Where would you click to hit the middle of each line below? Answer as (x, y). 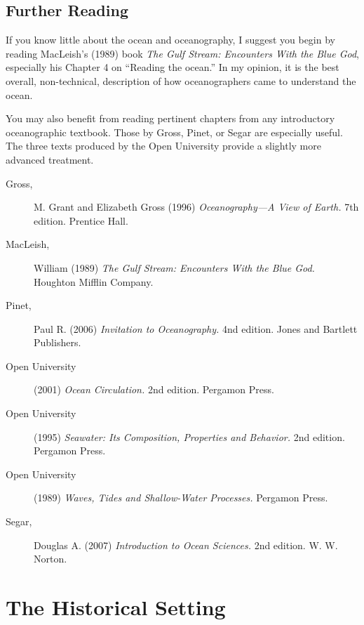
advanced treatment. (50, 159)
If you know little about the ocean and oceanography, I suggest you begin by (170, 40)
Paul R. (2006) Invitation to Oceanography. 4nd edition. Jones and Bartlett (196, 328)
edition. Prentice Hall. (81, 220)
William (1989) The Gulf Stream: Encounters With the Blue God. (174, 267)
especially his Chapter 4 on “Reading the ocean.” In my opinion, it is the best (173, 67)
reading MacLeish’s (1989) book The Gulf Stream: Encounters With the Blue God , (182, 53)
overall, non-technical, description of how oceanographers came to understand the (181, 80)
